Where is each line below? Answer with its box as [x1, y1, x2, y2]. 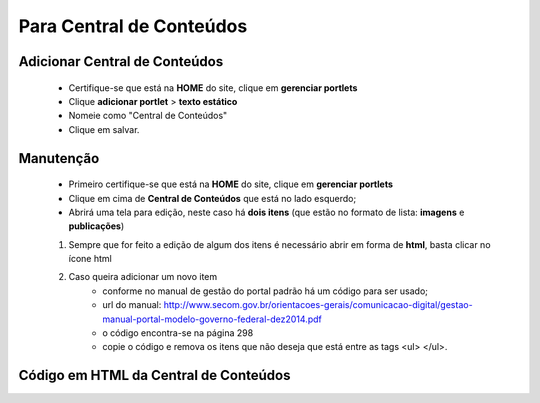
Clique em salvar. [68, 123, 140, 135]
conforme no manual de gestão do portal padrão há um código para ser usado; [102, 285, 429, 297]
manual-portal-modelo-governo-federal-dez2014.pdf [102, 313, 322, 325]
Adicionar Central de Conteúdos [18, 53, 224, 70]
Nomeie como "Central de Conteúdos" [68, 110, 228, 122]
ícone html [68, 253, 112, 265]
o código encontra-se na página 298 [102, 327, 254, 339]
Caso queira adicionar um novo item [68, 271, 218, 283]
